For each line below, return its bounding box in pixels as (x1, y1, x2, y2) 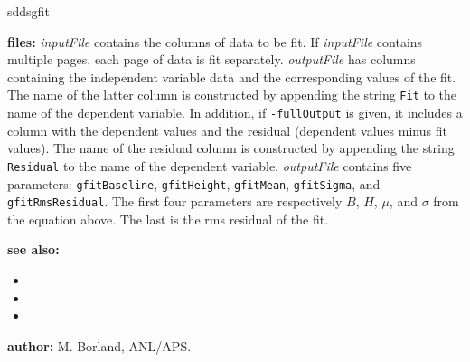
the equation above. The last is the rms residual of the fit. (7, 209, 329, 228)
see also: (7, 240, 60, 259)
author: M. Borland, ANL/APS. (7, 336, 192, 355)
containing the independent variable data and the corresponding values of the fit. (7, 67, 456, 86)
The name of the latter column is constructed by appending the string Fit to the (7, 85, 457, 104)
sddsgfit (7, 2, 50, 20)
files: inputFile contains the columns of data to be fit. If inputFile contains (7, 32, 423, 51)
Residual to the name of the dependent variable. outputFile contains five (7, 156, 412, 175)
